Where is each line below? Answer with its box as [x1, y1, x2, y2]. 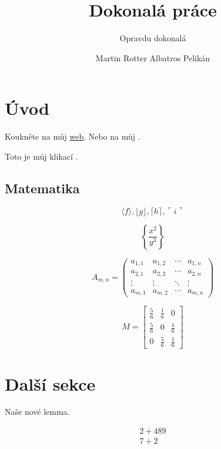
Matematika [5, 179, 80, 197]
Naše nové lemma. [5, 405, 70, 418]
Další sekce [5, 371, 96, 395]
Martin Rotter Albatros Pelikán [95, 51, 210, 64]
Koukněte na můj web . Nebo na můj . [5, 130, 140, 143]
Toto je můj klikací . [5, 150, 78, 162]
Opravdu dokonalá [119, 32, 186, 44]
